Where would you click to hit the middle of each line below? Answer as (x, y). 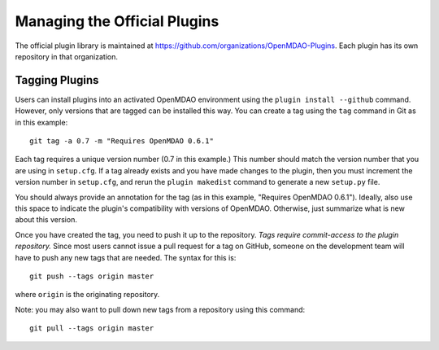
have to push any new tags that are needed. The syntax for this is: (126, 257)
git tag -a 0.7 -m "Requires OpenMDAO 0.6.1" (122, 141)
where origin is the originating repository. (87, 295)
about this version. (46, 220)
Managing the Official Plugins (117, 21)
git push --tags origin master (92, 276)
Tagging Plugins (57, 80)
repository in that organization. (66, 56)
